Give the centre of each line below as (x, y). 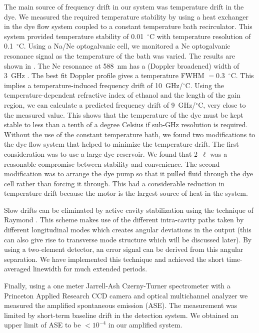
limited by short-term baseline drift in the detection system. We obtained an (121, 315)
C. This (242, 75)
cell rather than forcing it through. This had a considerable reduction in (114, 183)
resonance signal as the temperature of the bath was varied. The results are (119, 55)
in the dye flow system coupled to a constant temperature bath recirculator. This (128, 26)
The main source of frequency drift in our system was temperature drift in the (124, 7)
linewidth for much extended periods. (90, 269)
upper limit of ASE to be (42, 325)
